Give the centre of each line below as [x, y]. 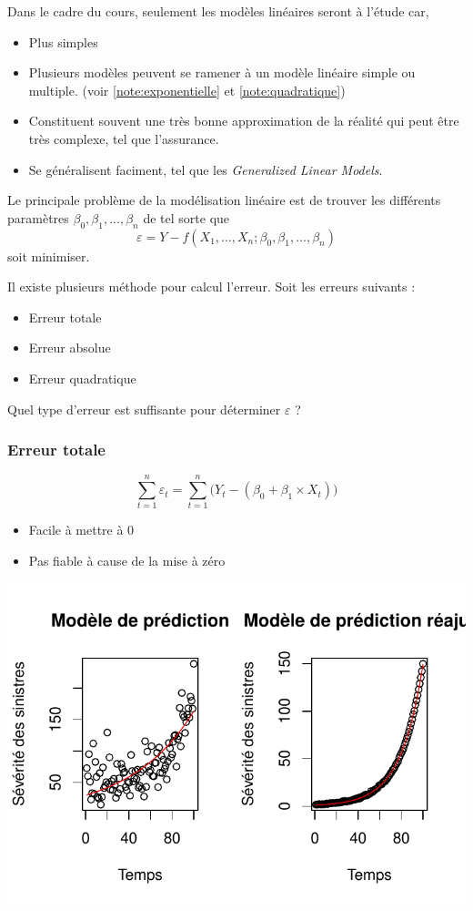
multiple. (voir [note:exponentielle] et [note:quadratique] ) [187, 90]
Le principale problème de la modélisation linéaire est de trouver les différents [224, 200]
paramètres [38, 217]
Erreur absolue [70, 348]
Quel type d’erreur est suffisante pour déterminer [144, 409]
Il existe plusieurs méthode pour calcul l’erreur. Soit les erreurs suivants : [211, 287]
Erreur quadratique [82, 378]
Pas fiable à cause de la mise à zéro [127, 561]
